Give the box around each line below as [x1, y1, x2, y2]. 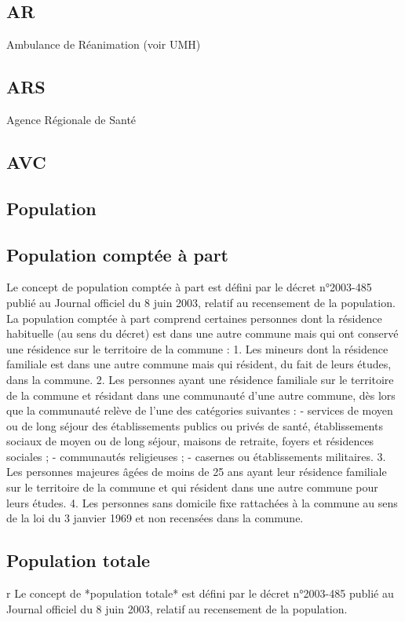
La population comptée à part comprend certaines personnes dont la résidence [6, 309, 382, 326]
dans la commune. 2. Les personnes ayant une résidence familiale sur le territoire [6, 371, 394, 387]
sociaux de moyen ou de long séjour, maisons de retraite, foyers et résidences [6, 433, 374, 449]
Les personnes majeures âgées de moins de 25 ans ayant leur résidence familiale [6, 463, 387, 480]
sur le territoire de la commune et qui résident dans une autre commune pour [6, 479, 378, 496]
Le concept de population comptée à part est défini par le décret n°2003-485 [6, 279, 372, 295]
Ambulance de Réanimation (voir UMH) [6, 36, 201, 53]
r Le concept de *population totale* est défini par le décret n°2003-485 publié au [6, 585, 394, 602]
